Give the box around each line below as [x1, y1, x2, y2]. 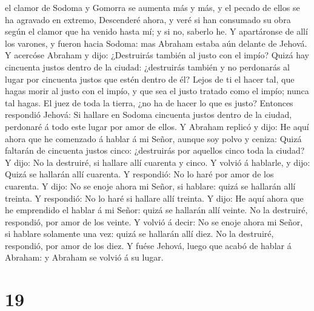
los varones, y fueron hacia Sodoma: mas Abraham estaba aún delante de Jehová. [5, 36, 307, 49]
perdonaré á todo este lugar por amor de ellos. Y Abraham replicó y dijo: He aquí [5, 120, 309, 132]
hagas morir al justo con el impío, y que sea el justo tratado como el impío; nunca [5, 84, 309, 97]
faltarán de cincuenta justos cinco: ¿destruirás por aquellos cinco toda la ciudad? [5, 144, 305, 157]
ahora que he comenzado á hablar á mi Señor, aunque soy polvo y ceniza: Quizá [5, 132, 302, 145]
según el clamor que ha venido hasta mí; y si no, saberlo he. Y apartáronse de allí [5, 25, 308, 38]
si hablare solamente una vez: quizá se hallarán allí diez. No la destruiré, [5, 227, 274, 240]
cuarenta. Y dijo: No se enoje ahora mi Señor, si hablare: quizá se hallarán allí [5, 179, 296, 192]
